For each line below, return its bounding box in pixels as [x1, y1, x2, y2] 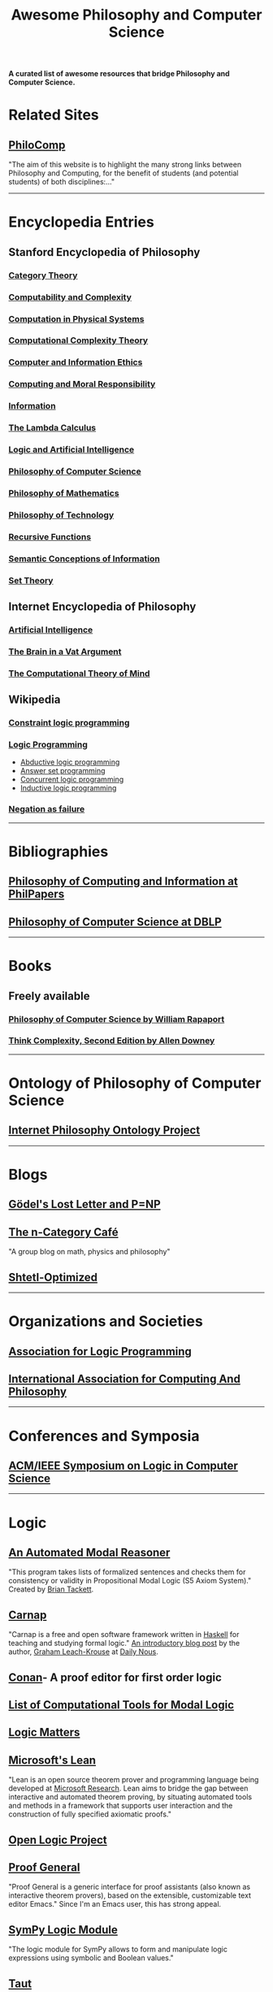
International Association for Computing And [8, 1372, 241, 1386]
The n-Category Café [8, 1225, 119, 1239]
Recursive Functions [8, 530, 92, 542]
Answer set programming [19, 766, 106, 776]
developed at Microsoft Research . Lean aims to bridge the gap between [8, 1783, 249, 1793]
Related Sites [8, 106, 99, 124]
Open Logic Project [8, 1833, 107, 1847]
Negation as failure [8, 803, 85, 815]
